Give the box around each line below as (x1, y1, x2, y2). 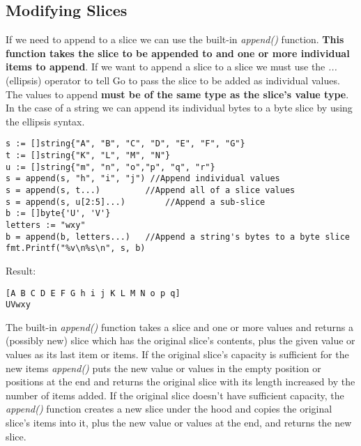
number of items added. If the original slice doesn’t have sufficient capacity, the (6, 387, 344, 402)
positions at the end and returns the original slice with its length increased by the (6, 374, 355, 389)
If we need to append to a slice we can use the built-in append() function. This (6, 32, 344, 47)
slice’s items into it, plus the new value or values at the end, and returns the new (6, 415, 352, 429)
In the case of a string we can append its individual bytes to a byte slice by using (6, 100, 353, 115)
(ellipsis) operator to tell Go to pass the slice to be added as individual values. (6, 72, 340, 87)
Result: (6, 263, 36, 277)
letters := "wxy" (6, 220, 86, 230)
